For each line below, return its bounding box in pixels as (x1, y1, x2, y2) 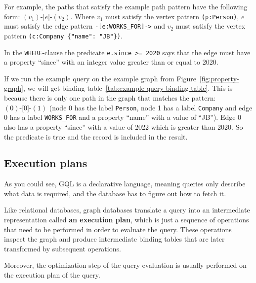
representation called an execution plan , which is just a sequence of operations (4, 214, 249, 225)
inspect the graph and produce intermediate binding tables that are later (4, 234, 225, 244)
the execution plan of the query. (4, 270, 100, 280)
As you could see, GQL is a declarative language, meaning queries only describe (4, 178, 246, 189)
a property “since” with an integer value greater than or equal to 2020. (4, 57, 218, 67)
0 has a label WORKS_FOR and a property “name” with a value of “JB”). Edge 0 (4, 112, 242, 122)
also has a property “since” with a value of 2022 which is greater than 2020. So (4, 121, 243, 132)
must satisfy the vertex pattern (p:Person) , (105, 11, 239, 21)
